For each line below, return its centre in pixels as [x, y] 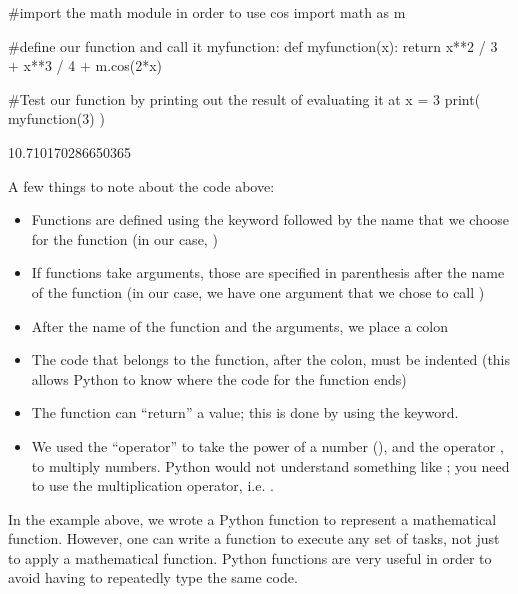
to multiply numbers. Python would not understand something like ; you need [270, 465]
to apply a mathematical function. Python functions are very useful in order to [250, 557]
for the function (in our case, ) [124, 238]
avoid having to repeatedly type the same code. [153, 577]
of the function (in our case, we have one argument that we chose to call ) [258, 291]
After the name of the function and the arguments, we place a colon [240, 325]
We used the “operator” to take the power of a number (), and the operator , [267, 445]
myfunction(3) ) [56, 118]
